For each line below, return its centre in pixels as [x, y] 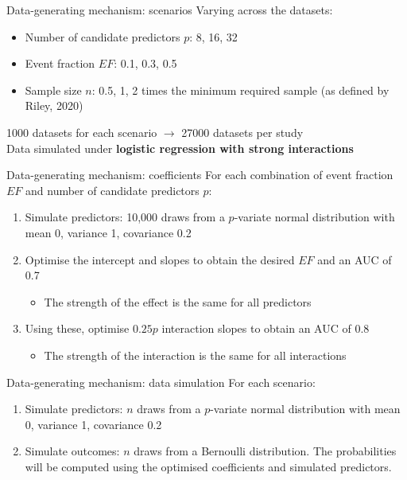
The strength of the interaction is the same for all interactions [195, 355]
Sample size [53, 90]
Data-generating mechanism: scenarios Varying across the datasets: [170, 10]
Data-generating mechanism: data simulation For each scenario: [161, 382]
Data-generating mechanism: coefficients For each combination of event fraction [200, 175]
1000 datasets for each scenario [82, 132]
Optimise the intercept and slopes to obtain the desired [160, 259]
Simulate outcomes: [72, 451]
